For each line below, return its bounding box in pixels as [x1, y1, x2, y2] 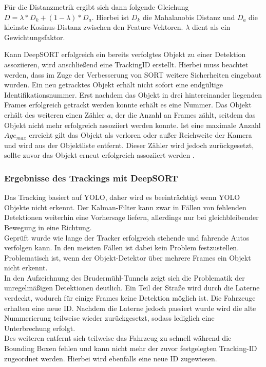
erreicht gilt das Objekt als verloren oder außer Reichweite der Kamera [29, 130, 252, 140]
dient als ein [192, 22, 231, 32]
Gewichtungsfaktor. [4, 31, 65, 42]
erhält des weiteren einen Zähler [4, 109, 105, 120]
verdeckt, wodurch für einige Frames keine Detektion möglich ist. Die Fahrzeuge [4, 292, 256, 303]
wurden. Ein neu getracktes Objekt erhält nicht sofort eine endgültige [4, 79, 223, 90]
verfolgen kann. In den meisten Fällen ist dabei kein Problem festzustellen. [4, 242, 239, 253]
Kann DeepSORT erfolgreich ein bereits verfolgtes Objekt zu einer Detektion [4, 49, 246, 60]
